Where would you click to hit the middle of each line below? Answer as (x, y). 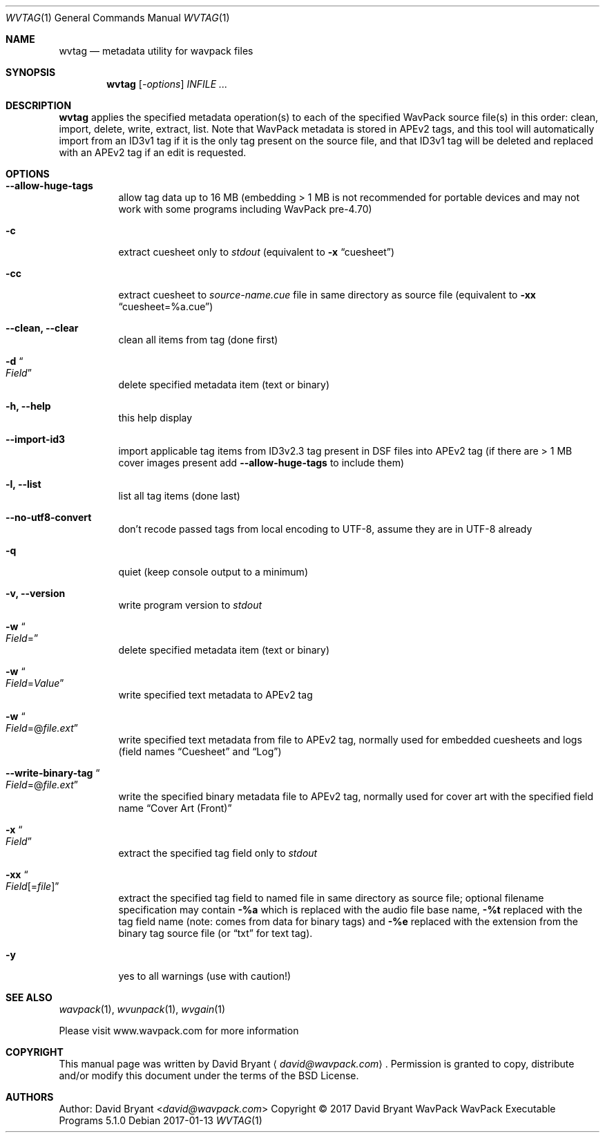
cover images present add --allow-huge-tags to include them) (261, 463)
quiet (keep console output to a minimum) (213, 572)
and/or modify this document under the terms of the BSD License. (209, 1075)
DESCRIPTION (39, 105)
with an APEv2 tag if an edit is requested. (153, 152)
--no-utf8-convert (49, 517)
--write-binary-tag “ (53, 773)
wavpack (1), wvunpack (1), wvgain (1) (142, 1009)
